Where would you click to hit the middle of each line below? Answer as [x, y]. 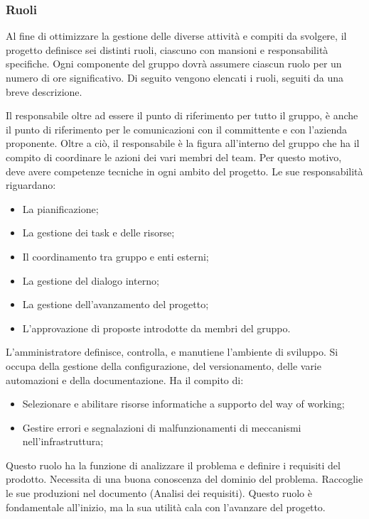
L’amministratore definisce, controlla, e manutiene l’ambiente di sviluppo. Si [172, 352]
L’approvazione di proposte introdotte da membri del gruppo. [156, 328]
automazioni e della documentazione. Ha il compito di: [125, 379]
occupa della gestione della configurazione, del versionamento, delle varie [164, 365]
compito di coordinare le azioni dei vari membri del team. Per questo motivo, [174, 157]
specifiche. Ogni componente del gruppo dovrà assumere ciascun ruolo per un [174, 64]
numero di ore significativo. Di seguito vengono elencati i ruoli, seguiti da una [175, 77]
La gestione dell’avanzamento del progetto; [116, 304]
